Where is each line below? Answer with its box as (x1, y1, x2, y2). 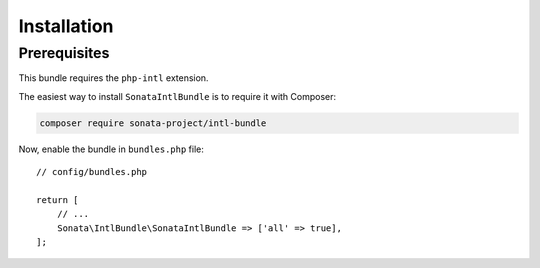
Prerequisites (18, 44, 110, 62)
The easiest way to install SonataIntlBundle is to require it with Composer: (18, 90, 337, 102)
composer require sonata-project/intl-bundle (39, 117, 267, 129)
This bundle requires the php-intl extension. (18, 72, 209, 84)
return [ (36, 194, 79, 205)
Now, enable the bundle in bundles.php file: (18, 143, 205, 155)
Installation (18, 15, 114, 37)
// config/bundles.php (36, 166, 148, 178)
